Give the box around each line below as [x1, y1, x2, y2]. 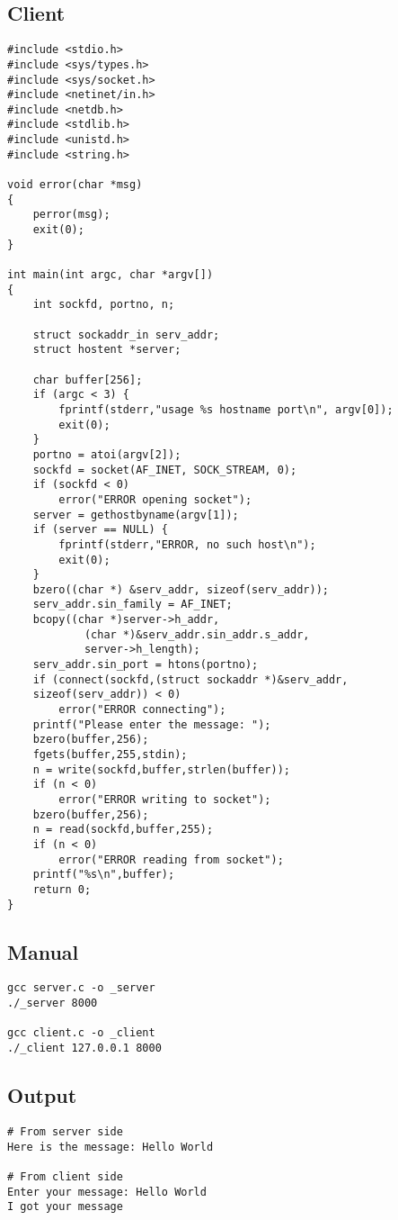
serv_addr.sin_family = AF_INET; [32, 598, 233, 611]
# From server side [7, 1125, 123, 1138]
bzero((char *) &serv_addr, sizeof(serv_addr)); [32, 583, 329, 596]
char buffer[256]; [32, 373, 143, 386]
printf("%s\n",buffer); [32, 868, 175, 881]
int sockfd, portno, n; [32, 298, 175, 312]
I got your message [7, 1200, 123, 1214]
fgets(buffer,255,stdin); [32, 748, 188, 762]
